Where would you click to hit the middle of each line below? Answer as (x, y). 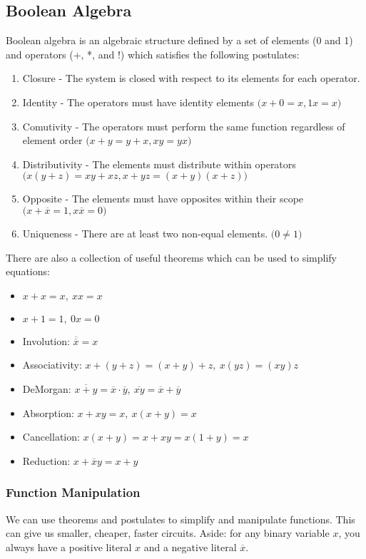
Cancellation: (51, 437)
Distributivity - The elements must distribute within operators (159, 164)
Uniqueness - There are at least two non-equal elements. (145, 233)
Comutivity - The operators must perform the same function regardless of (184, 126)
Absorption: (48, 412)
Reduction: (46, 460)
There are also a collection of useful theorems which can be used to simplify (172, 257)
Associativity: (52, 365)
